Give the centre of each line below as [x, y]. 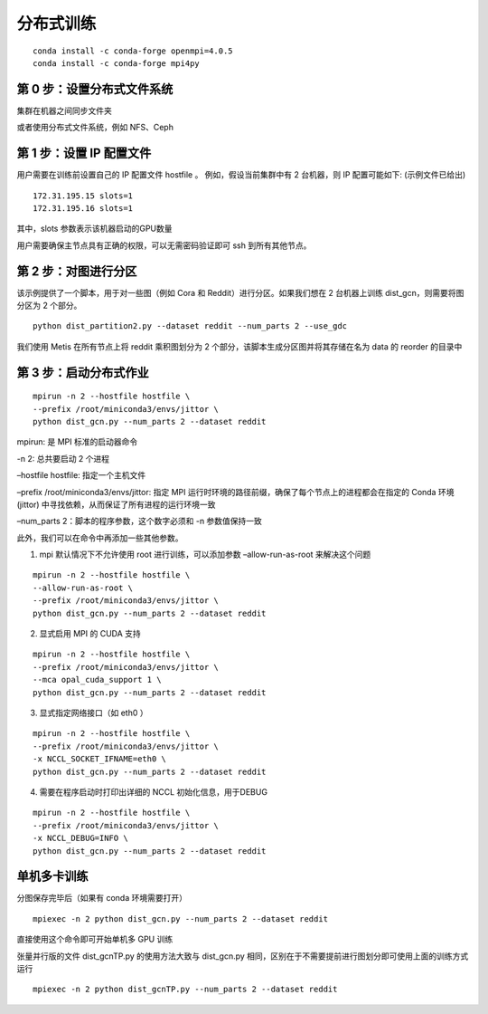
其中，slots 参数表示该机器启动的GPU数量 [94, 229]
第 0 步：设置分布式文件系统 [95, 89]
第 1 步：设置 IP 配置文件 [84, 153]
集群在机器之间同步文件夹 [64, 110]
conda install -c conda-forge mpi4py [117, 63]
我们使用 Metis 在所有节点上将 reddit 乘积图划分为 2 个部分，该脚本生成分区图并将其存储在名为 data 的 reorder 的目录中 [239, 346]
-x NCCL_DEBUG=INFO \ [80, 838]
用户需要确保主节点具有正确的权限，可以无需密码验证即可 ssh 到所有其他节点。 [164, 245]
